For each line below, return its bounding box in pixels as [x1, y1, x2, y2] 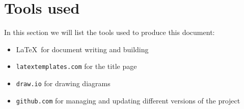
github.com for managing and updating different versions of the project [16, 95, 240, 105]
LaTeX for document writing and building [16, 44, 149, 54]
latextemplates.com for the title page [16, 61, 137, 71]
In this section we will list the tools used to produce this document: [4, 27, 215, 38]
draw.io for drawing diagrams [16, 78, 111, 88]
